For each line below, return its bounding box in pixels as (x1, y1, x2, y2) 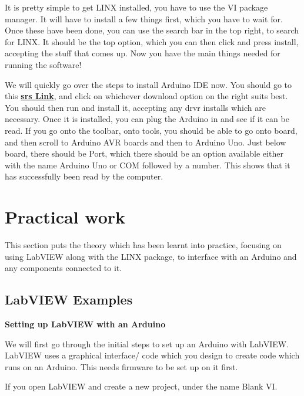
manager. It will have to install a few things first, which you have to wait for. (5, 12, 283, 25)
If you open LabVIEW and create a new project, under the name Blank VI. (5, 380, 278, 392)
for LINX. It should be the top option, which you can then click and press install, (5, 35, 299, 48)
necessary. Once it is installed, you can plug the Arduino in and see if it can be (5, 113, 289, 125)
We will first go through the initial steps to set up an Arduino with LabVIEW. (5, 337, 289, 350)
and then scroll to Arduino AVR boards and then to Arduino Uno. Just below (5, 136, 286, 148)
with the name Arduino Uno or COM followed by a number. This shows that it (5, 158, 290, 171)
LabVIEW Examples (5, 290, 133, 309)
